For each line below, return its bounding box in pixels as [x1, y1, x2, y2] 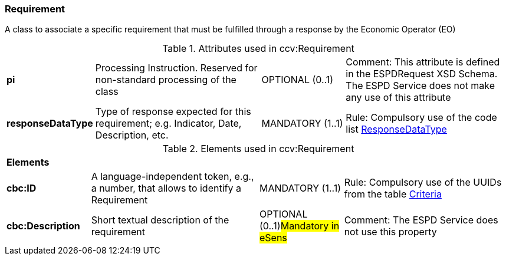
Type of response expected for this [95, 106, 251, 118]
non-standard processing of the [95, 74, 236, 86]
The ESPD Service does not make [346, 80, 495, 92]
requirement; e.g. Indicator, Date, [95, 117, 242, 130]
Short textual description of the [91, 214, 229, 226]
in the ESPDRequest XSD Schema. [346, 68, 498, 80]
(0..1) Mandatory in [259, 220, 340, 232]
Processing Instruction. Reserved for [95, 62, 258, 74]
